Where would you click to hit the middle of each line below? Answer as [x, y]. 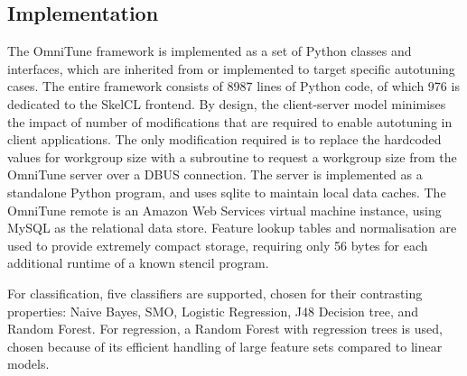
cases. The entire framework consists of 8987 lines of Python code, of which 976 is [233, 86]
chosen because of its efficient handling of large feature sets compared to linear [225, 346]
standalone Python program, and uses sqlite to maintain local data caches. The [227, 192]
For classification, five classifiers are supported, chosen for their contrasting [215, 293]
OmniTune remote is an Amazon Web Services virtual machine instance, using [224, 210]
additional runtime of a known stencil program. [138, 263]
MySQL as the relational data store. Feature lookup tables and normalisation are [232, 228]
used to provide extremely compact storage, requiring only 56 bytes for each [218, 245]
